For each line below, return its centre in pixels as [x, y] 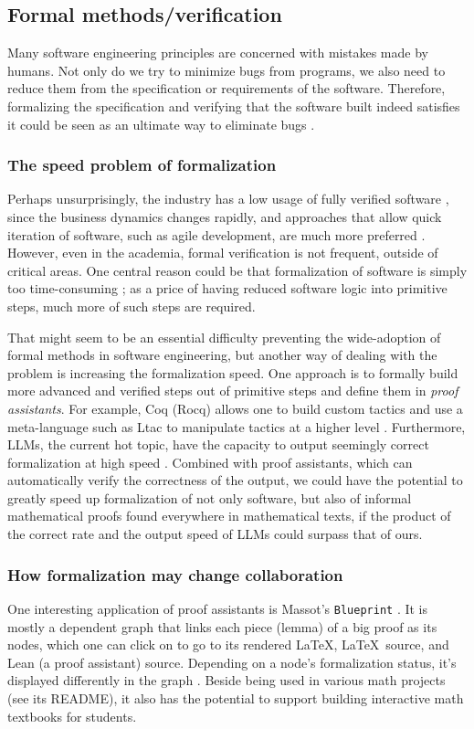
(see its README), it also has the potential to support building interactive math [236, 697]
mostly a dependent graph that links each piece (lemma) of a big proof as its [222, 626]
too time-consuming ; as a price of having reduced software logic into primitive [227, 288]
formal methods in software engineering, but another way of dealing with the [222, 355]
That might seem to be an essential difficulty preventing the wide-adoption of [224, 337]
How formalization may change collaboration [175, 574]
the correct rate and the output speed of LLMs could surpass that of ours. [215, 534]
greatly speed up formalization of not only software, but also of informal [210, 497]
